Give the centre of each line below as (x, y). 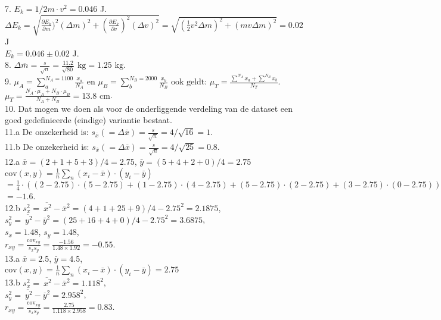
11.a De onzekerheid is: (47, 132)
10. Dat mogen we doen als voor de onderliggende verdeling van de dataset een (149, 108)
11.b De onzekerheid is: (47, 147)
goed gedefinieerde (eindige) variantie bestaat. (88, 120)
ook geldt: (189, 82)
